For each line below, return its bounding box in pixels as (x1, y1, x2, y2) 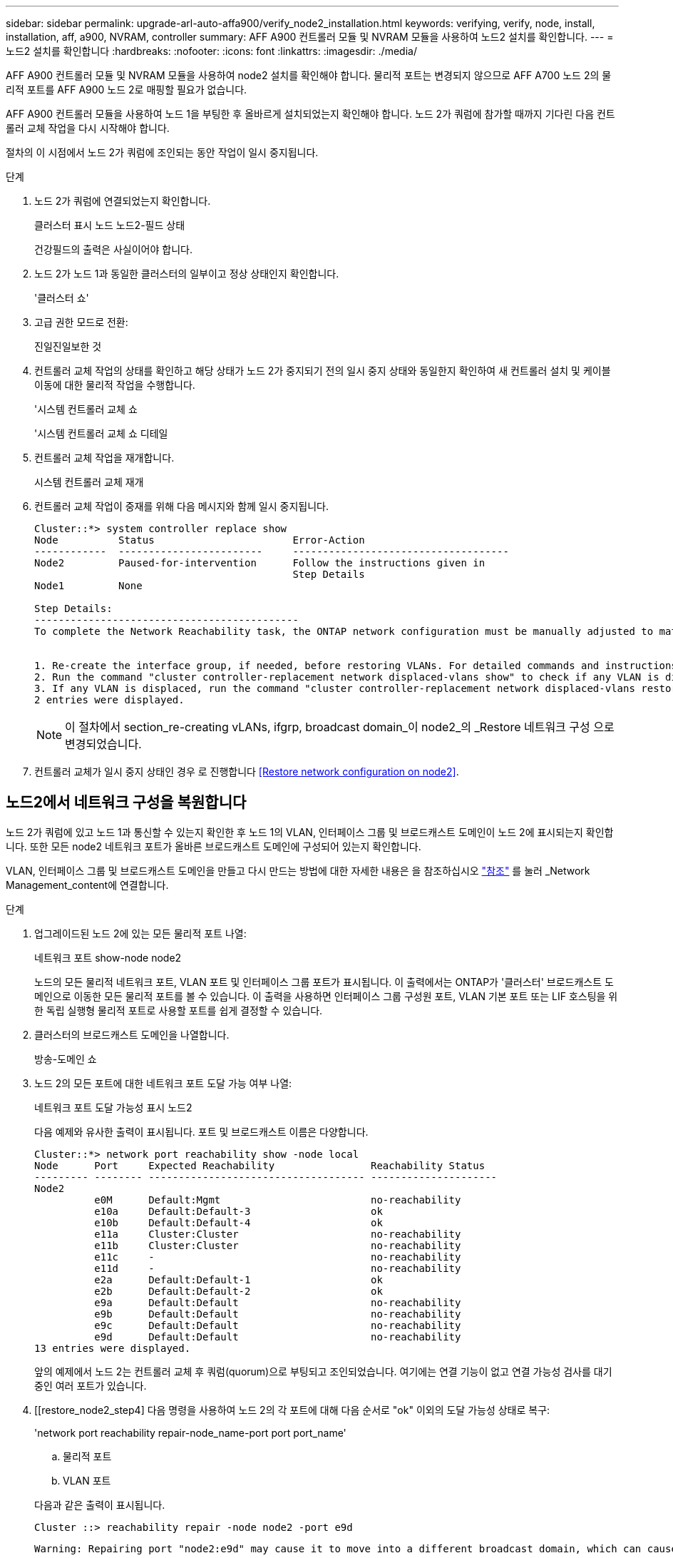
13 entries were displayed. (34, 1342, 191, 1354)
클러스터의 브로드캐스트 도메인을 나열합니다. (34, 1028, 230, 1041)
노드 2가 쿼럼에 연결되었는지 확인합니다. (34, 195, 211, 207)
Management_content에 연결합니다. (6, 878, 169, 891)
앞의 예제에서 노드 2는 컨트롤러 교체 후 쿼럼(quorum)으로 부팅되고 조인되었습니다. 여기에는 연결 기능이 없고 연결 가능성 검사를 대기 (34, 1365, 612, 1378)
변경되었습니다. (65, 737, 142, 751)
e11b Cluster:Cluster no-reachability (94, 1239, 461, 1251)
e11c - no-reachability (94, 1251, 461, 1263)
